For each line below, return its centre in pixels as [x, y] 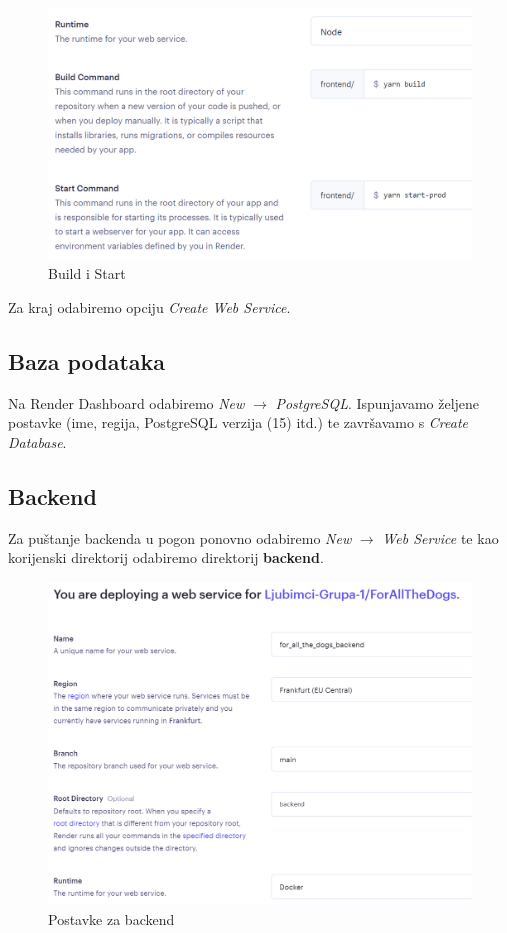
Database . [37, 441]
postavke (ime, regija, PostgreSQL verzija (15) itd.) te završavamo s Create [238, 422]
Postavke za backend [111, 918]
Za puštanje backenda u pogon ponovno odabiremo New [180, 537]
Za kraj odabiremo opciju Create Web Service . [149, 306]
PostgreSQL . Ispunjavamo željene [377, 402]
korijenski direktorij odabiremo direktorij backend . [166, 557]
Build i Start [87, 273]
